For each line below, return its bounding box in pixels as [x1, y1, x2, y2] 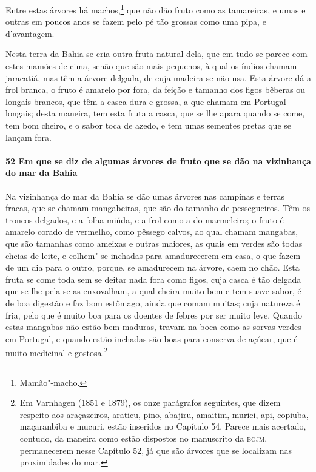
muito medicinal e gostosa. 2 [5, 345, 108, 359]
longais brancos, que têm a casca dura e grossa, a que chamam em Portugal [5, 95, 286, 107]
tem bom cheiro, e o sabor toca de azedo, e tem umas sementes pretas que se [5, 119, 292, 131]
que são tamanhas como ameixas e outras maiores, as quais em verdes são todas [5, 237, 303, 249]
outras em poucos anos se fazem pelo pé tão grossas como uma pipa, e [5, 15, 266, 28]
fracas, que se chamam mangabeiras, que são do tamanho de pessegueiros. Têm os [5, 201, 311, 214]
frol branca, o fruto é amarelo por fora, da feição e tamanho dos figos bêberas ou [5, 83, 306, 96]
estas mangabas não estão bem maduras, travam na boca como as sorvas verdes [5, 320, 301, 333]
